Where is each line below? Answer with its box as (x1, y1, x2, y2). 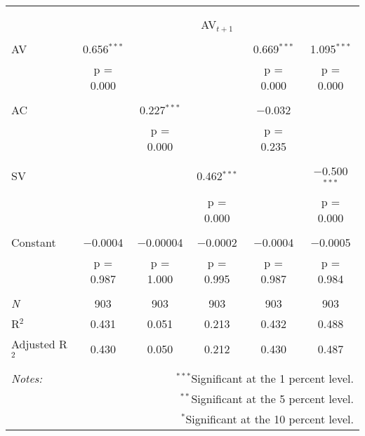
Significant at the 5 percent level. (191, 390, 354, 407)
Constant (11, 233, 56, 250)
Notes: (11, 369, 43, 386)
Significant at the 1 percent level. (191, 369, 354, 386)
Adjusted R (11, 335, 67, 352)
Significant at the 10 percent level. (185, 410, 354, 427)
